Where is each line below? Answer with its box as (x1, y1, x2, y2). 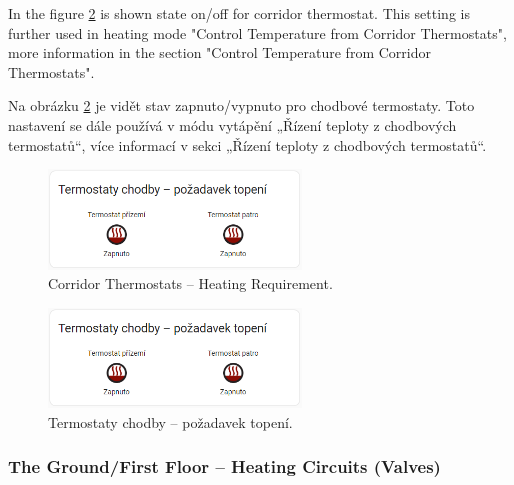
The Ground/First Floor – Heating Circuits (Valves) (8, 454, 441, 479)
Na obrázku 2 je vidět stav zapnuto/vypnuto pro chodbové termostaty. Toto (8, 95, 475, 116)
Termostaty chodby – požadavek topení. (48, 411, 293, 432)
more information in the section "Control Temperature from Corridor (8, 42, 431, 63)
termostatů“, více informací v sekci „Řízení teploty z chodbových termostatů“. (8, 134, 487, 155)
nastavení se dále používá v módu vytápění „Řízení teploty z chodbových (8, 114, 457, 135)
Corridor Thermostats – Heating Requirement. (48, 273, 333, 294)
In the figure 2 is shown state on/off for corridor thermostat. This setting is (8, 3, 470, 23)
